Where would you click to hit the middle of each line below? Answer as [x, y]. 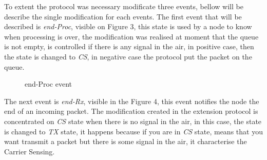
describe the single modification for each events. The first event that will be [123, 16]
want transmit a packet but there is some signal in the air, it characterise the [126, 141]
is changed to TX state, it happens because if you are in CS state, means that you [133, 131]
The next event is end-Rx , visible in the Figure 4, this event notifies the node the [132, 101]
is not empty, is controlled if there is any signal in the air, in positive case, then [129, 46]
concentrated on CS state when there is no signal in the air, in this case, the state [133, 121]
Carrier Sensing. [30, 151]
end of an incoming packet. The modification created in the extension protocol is [131, 111]
